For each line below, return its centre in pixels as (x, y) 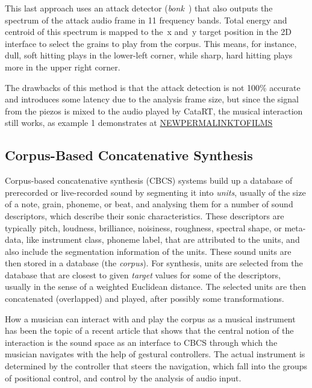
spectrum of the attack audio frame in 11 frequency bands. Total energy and (146, 20)
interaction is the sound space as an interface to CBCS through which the (141, 342)
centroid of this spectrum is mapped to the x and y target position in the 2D (148, 32)
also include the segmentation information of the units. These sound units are (148, 251)
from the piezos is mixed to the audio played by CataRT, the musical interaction (154, 111)
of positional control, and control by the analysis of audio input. (123, 377)
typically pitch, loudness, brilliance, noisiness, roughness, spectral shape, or (143, 227)
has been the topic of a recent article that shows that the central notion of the (149, 330)
